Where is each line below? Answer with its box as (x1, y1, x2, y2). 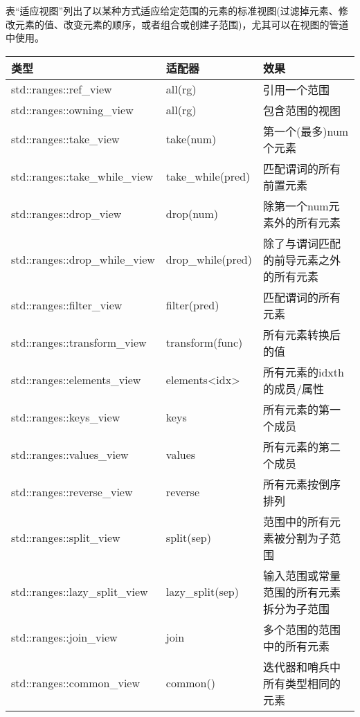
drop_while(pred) (165, 251, 252, 268)
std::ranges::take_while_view (11, 168, 154, 185)
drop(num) (165, 206, 219, 222)
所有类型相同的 (263, 675, 341, 691)
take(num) (165, 131, 217, 147)
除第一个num (263, 197, 329, 214)
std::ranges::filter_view (11, 297, 123, 314)
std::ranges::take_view (11, 131, 120, 147)
